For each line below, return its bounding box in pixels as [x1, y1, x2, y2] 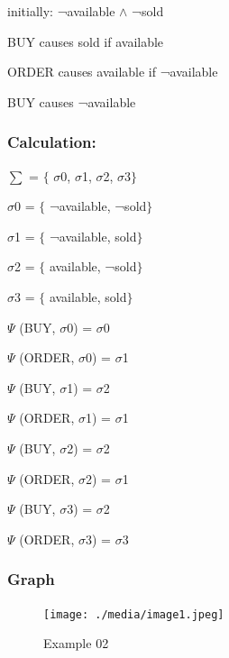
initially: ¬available [7, 2, 115, 20]
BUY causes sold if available [7, 32, 164, 50]
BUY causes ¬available [7, 92, 136, 111]
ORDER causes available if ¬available [7, 62, 218, 81]
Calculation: [7, 131, 96, 153]
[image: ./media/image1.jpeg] [43, 608, 224, 621]
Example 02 [43, 634, 109, 653]
